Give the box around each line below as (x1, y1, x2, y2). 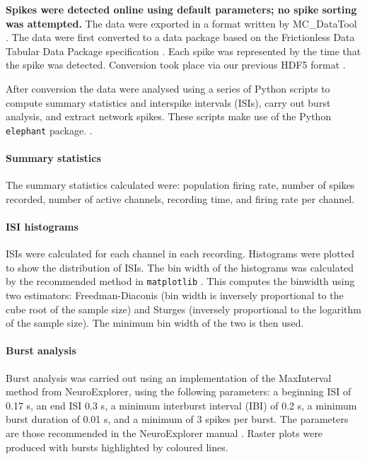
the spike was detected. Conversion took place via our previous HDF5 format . (6, 57, 346, 72)
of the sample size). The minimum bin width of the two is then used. (6, 315, 304, 330)
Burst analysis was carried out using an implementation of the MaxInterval (6, 370, 332, 385)
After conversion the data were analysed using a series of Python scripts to (6, 81, 330, 95)
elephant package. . (6, 122, 93, 137)
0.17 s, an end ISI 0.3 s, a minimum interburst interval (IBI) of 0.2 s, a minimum (6, 397, 357, 412)
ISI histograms (6, 219, 78, 233)
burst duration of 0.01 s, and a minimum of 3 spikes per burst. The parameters (6, 412, 349, 426)
